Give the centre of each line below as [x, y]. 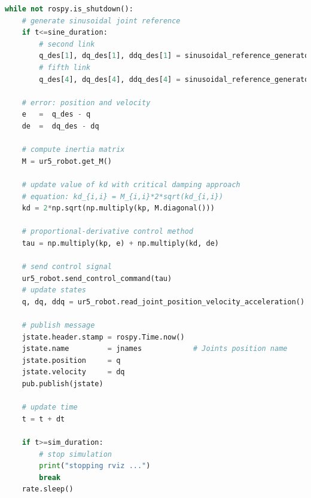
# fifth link [65, 67]
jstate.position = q [71, 360]
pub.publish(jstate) [62, 384]
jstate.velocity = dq [73, 372]
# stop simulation [75, 454]
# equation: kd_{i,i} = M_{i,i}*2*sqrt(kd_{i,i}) [123, 196]
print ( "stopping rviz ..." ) [95, 466]
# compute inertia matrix [73, 150]
